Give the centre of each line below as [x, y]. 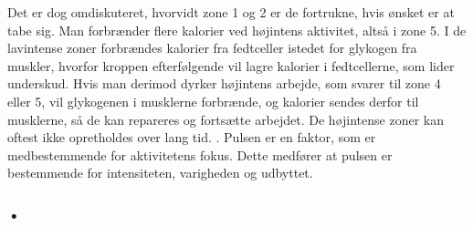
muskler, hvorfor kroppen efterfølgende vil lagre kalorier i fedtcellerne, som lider [231, 65]
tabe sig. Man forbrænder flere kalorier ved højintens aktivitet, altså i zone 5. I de [237, 30]
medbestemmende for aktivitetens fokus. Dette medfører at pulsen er [200, 154]
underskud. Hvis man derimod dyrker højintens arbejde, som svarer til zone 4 [224, 83]
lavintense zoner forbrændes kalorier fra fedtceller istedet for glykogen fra [212, 48]
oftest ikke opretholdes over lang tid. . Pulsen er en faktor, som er [192, 137]
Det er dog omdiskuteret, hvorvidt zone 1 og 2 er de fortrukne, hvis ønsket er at [231, 12]
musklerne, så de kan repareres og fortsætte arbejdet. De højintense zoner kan [226, 119]
